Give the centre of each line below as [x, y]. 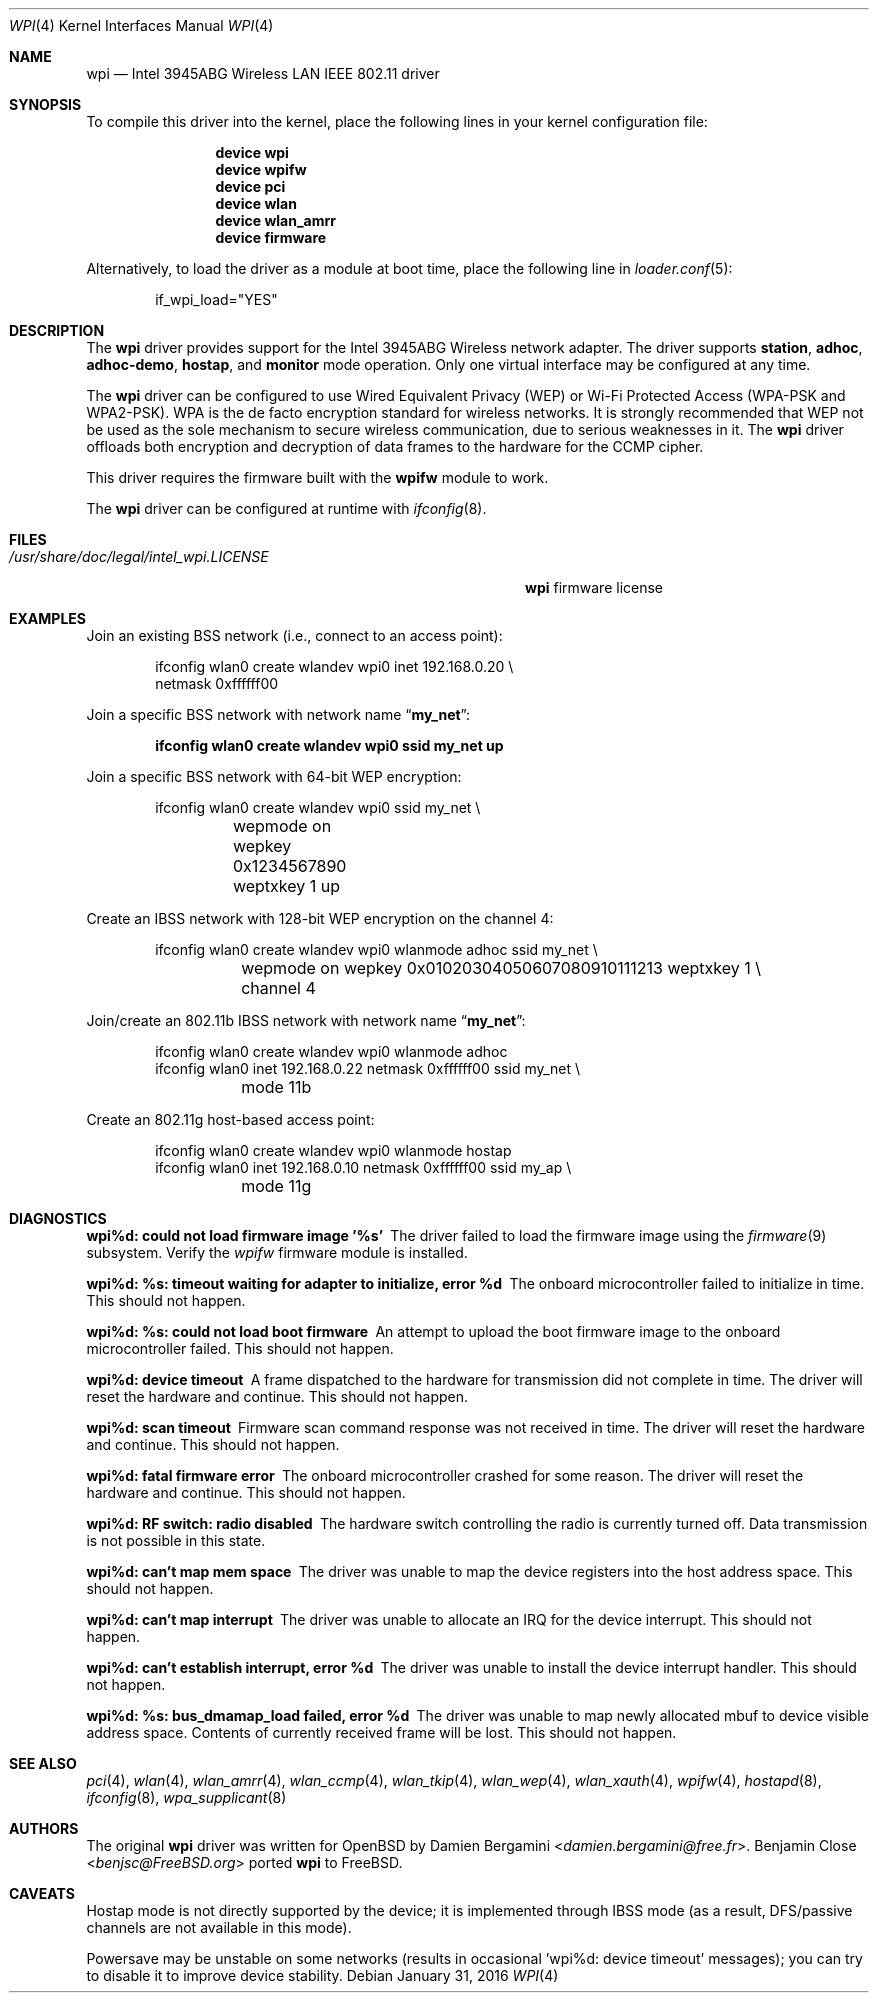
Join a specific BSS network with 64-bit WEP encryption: [274, 776]
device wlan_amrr [275, 220]
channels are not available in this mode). [219, 1927]
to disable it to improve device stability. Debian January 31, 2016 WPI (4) [322, 1975]
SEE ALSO [43, 1763]
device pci [250, 186]
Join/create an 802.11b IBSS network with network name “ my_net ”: [306, 1020]
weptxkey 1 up [286, 886]
